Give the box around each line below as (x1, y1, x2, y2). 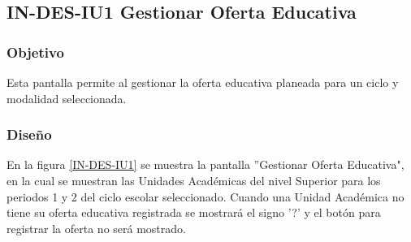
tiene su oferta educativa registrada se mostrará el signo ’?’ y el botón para (6, 204, 381, 221)
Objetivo (6, 41, 64, 62)
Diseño (6, 124, 52, 145)
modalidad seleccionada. (6, 89, 127, 106)
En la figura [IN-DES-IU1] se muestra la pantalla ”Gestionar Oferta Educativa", (6, 156, 405, 173)
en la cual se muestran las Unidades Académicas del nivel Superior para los (6, 172, 381, 188)
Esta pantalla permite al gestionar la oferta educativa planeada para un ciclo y (6, 74, 399, 90)
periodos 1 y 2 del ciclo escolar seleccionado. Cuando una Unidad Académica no (6, 188, 405, 205)
